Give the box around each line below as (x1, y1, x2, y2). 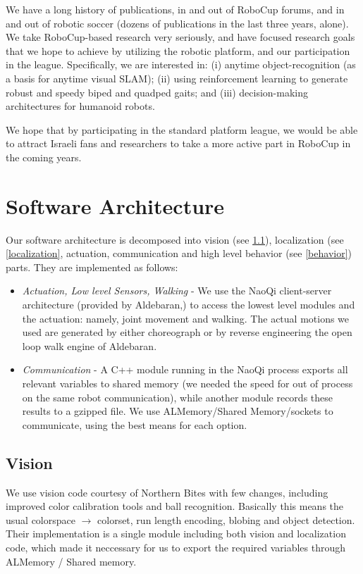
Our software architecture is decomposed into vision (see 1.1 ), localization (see (6, 232, 344, 247)
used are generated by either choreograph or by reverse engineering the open (22, 325, 352, 339)
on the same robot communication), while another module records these (22, 389, 333, 404)
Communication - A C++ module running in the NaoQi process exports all (22, 362, 348, 377)
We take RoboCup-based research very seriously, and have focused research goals (6, 30, 355, 44)
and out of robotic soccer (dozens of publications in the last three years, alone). (6, 15, 349, 30)
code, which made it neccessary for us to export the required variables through (6, 539, 346, 554)
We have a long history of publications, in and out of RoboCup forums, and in (6, 2, 345, 16)
